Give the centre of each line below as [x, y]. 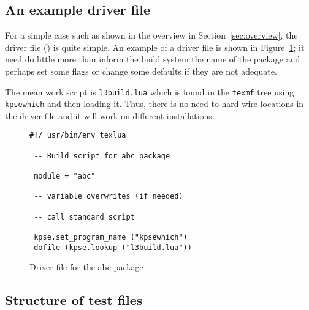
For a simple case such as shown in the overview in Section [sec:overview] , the [151, 35]
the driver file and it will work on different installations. [110, 115]
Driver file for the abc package [86, 267]
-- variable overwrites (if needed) [109, 197]
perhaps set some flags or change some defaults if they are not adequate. [141, 71]
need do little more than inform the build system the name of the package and [153, 59]
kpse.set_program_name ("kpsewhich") [111, 238]
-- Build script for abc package [102, 156]
